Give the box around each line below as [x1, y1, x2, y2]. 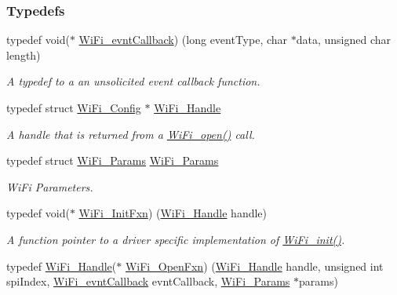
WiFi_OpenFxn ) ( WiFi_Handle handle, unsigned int [125, 257, 384, 274]
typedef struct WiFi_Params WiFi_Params [6, 152, 219, 169]
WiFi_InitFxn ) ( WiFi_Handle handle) [78, 205, 268, 221]
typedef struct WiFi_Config [6, 100, 141, 115]
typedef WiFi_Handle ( [6, 257, 117, 274]
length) [6, 46, 41, 63]
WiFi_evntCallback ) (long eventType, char [78, 31, 288, 48]
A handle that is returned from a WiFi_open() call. [6, 126, 255, 142]
